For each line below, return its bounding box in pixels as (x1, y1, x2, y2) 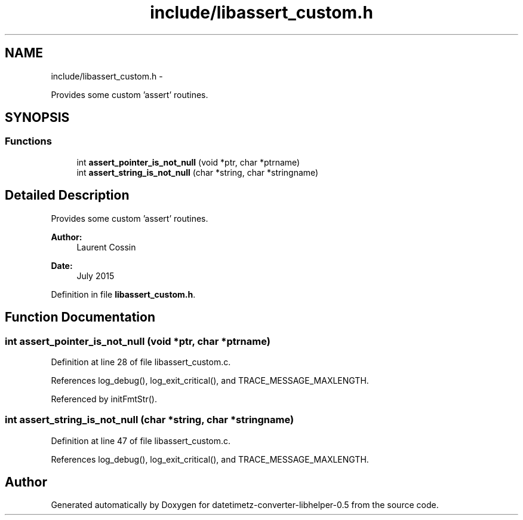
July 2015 (76, 270, 115, 281)
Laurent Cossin (76, 241, 136, 252)
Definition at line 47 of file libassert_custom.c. (51, 435, 231, 446)
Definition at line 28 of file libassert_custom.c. (51, 356, 231, 367)
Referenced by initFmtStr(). (51, 393, 157, 404)
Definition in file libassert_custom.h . (51, 289, 196, 299)
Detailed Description (5, 188, 130, 203)
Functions (5, 135, 52, 148)
